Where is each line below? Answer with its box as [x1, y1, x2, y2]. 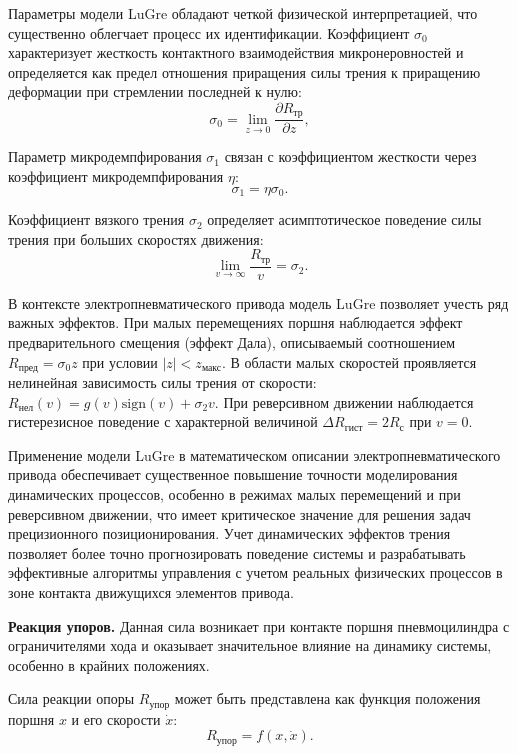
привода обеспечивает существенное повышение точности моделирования [8, 464, 458, 485]
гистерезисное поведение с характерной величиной [8, 411, 318, 432]
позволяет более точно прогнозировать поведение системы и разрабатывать [8, 542, 466, 563]
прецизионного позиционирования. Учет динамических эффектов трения [8, 523, 451, 544]
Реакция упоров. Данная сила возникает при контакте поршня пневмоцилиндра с [8, 615, 510, 636]
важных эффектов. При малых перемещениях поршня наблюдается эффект [8, 312, 463, 333]
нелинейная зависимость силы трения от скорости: [8, 372, 317, 392]
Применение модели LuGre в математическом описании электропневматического [8, 444, 501, 465]
